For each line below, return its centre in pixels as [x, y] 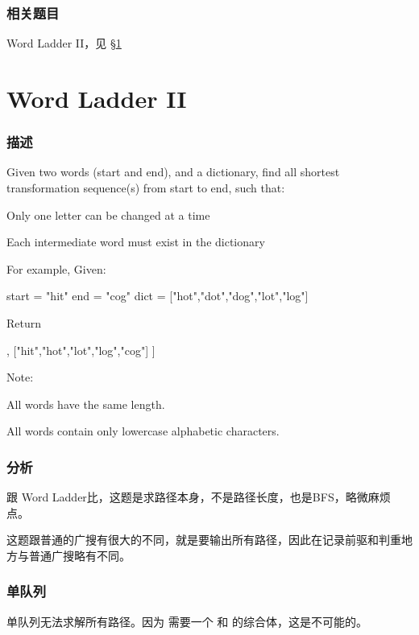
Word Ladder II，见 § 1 [64, 43]
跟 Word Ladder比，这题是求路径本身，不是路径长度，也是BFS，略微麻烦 [199, 497]
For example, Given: [56, 268]
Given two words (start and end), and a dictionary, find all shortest [173, 172]
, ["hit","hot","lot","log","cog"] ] [81, 350]
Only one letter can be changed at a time [108, 214]
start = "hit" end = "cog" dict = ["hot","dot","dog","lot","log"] [158, 296]
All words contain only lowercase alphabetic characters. [143, 431]
